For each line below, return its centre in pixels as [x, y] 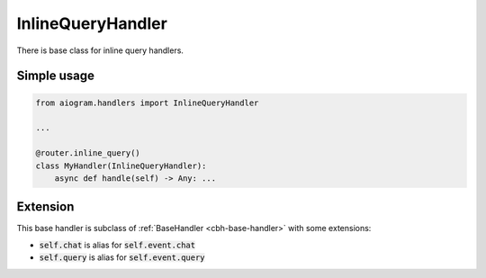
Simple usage [55, 76]
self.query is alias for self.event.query [122, 257]
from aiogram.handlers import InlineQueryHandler [147, 103]
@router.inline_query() [88, 153]
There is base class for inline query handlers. [100, 50]
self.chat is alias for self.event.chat [117, 245]
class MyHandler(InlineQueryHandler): [121, 166]
